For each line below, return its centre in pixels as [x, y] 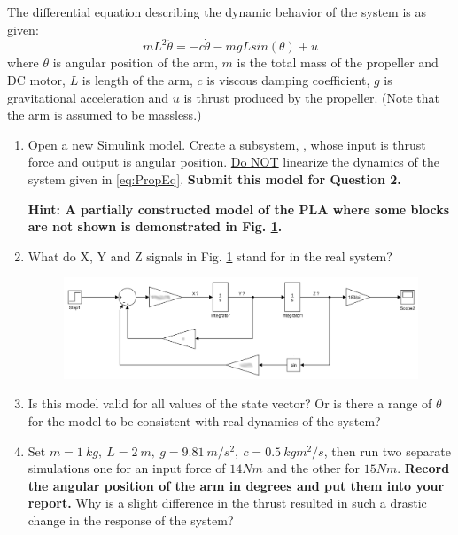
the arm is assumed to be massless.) [105, 115]
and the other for [314, 468]
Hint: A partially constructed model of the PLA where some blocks [239, 209]
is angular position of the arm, [135, 62]
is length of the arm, [137, 80]
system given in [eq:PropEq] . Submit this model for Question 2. [214, 178]
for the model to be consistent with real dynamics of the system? [204, 421]
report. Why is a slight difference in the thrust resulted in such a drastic [227, 503]
